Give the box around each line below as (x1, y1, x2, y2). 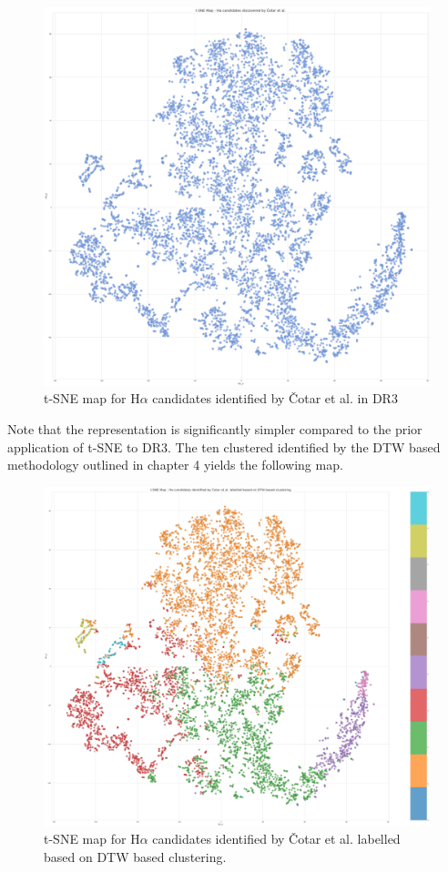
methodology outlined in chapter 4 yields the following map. (7, 455, 343, 474)
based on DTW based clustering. (44, 847, 227, 866)
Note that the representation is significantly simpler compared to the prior (7, 419, 423, 438)
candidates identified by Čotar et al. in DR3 (152, 389, 398, 408)
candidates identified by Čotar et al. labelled (152, 829, 401, 848)
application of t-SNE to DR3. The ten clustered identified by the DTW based (7, 437, 441, 456)
